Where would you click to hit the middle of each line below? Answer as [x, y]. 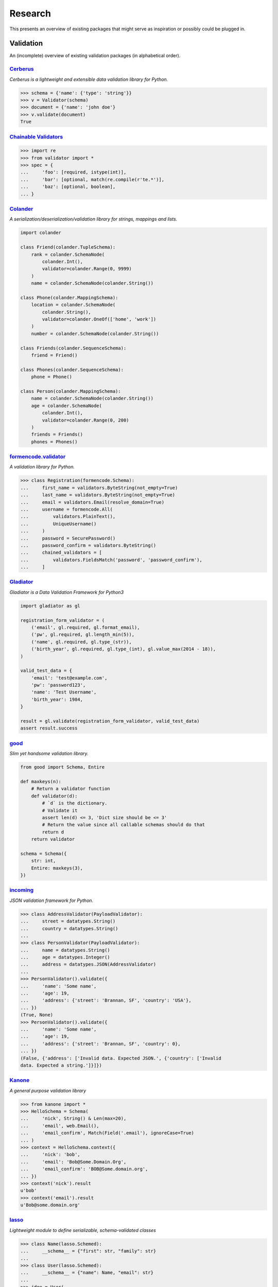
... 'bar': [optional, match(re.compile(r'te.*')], [92, 179]
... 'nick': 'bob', [50, 1155]
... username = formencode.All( [67, 509]
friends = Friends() [57, 434]
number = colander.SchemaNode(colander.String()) [95, 334]
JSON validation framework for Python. [51, 900]
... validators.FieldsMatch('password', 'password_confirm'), [111, 560]
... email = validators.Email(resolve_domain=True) [92, 502]
